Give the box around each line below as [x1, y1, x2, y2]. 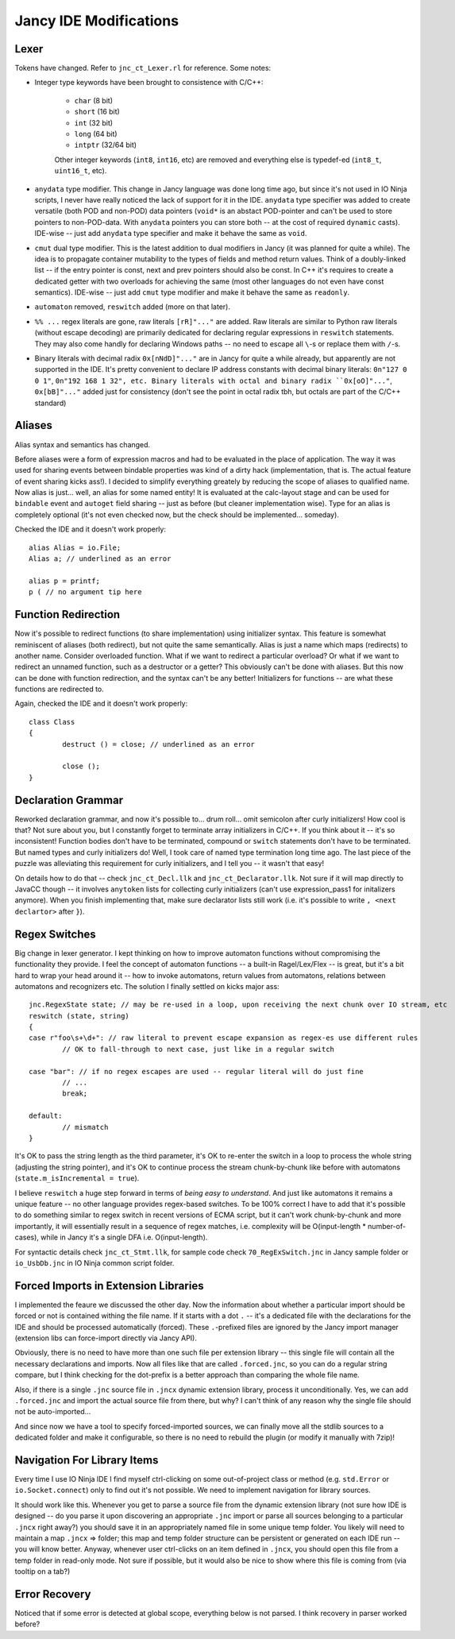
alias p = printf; [29, 576, 101, 586]
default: [29, 1111, 63, 1120]
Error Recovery [14, 1587, 91, 1601]
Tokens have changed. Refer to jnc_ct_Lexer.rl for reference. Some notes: [14, 64, 272, 73]
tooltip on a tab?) [14, 1567, 71, 1576]
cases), [14, 1232, 40, 1243]
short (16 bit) [74, 107, 121, 117]
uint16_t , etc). [54, 166, 107, 176]
